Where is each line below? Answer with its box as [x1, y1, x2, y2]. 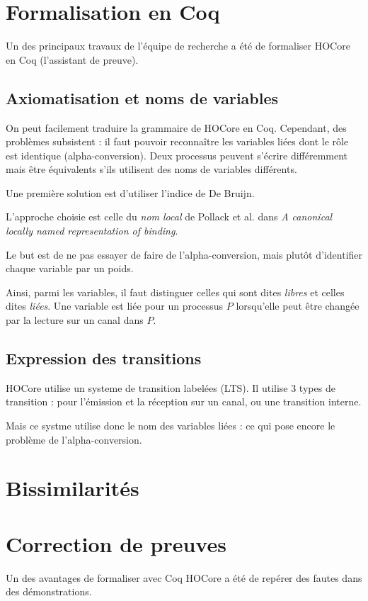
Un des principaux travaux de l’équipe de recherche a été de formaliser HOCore [6, 38, 350, 53]
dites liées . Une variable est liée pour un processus [6, 298, 224, 313]
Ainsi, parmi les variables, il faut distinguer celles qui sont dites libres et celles [6, 284, 345, 299]
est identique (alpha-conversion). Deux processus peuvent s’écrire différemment [6, 147, 348, 162]
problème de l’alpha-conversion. [6, 432, 142, 446]
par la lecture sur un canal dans [6, 313, 144, 327]
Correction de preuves [6, 529, 226, 558]
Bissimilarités [6, 473, 139, 502]
